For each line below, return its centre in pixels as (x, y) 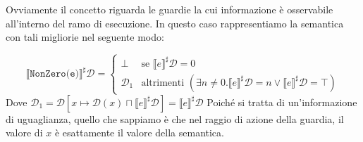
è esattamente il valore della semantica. (139, 133)
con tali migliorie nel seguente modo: (85, 37)
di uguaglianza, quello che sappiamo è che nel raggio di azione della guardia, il (175, 118)
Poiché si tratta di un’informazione (282, 102)
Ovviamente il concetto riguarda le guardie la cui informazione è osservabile (170, 9)
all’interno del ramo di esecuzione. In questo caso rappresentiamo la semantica (175, 23)
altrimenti (163, 83)
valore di (24, 133)
